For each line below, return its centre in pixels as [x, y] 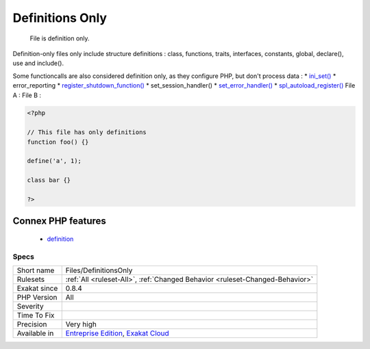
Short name [36, 270]
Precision [32, 324]
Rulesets [30, 279]
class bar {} [49, 180]
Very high [81, 324]
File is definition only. [60, 38]
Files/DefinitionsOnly [99, 270]
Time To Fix [36, 315]
